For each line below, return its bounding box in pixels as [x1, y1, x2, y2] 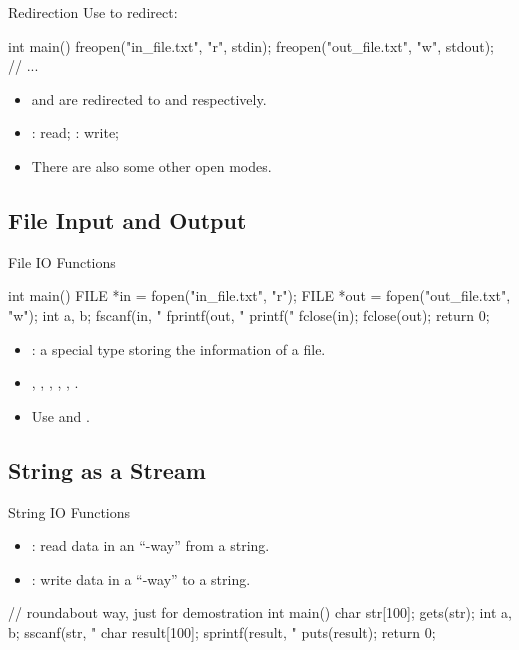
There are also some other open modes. [31, 155, 272, 176]
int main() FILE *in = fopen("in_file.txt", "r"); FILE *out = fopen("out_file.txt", [8, 285, 511, 306]
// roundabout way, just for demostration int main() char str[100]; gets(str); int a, [8, 602, 512, 623]
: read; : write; [31, 122, 119, 143]
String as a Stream [8, 454, 206, 485]
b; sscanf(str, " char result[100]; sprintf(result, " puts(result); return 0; [8, 621, 436, 642]
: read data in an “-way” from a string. [31, 535, 270, 556]
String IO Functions [8, 501, 131, 522]
